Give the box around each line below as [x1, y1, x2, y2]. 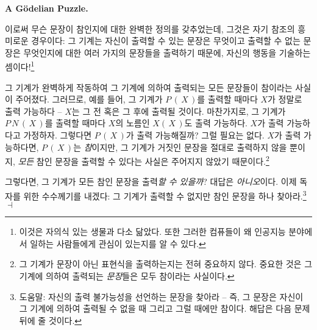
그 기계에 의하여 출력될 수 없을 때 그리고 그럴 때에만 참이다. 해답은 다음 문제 [19, 302, 310, 315]
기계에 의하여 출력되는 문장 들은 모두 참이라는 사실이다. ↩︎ [19, 270, 235, 282]
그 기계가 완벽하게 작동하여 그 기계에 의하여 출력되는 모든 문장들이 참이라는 [5, 81, 293, 93]
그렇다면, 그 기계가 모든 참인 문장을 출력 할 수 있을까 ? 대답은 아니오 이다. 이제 [5, 175, 297, 188]
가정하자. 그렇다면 [23, 129, 92, 141]
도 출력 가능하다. [184, 117, 248, 129]
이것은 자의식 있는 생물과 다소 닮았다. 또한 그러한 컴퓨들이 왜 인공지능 [19, 225, 286, 238]
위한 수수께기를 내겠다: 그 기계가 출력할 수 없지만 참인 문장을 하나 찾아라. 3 [23, 188, 307, 202]
